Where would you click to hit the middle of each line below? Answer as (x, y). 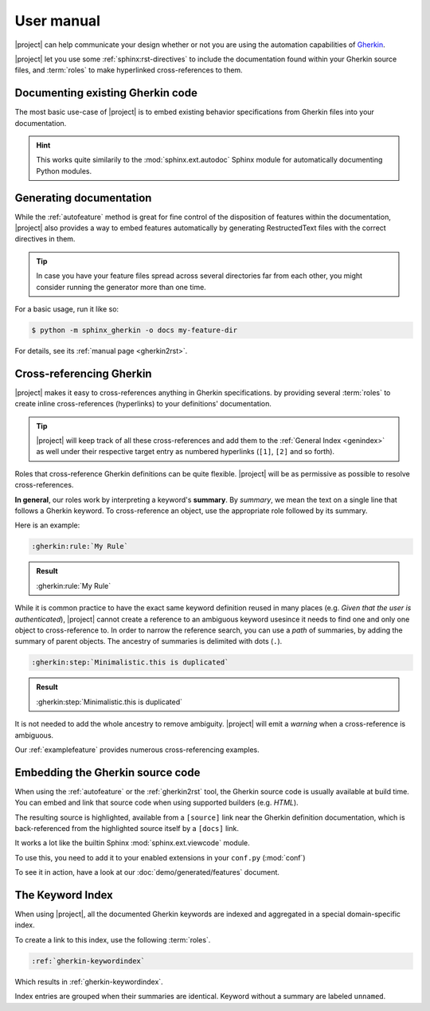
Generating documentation (83, 198)
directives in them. (45, 239)
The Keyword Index (64, 895)
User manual (58, 21)
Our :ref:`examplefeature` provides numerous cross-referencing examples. (137, 750)
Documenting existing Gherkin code (106, 93)
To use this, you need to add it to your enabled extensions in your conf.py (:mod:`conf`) (160, 857)
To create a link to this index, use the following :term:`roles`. (113, 939)
